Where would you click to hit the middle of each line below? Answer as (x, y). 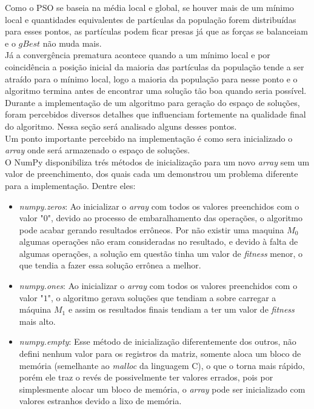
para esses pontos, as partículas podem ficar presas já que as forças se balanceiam (156, 31)
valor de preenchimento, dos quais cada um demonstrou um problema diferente (152, 174)
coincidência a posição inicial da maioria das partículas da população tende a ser (155, 66)
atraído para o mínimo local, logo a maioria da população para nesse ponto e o (151, 78)
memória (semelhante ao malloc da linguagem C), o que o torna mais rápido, (162, 365)
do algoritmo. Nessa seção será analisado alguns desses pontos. (121, 126)
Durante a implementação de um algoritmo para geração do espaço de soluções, (152, 102)
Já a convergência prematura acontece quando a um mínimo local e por (138, 55)
